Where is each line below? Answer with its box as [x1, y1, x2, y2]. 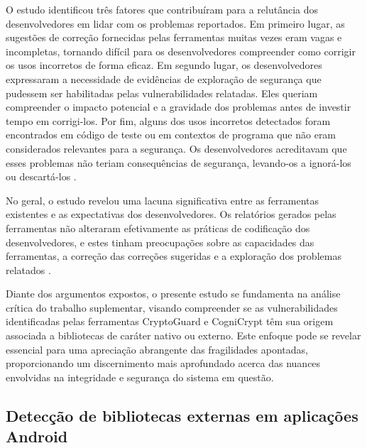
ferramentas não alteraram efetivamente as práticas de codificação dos [6, 220, 310, 235]
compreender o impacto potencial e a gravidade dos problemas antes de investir [6, 99, 351, 114]
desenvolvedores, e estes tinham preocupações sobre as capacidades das [6, 234, 314, 249]
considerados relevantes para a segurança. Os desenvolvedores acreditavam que [6, 141, 347, 155]
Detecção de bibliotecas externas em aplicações [6, 404, 358, 426]
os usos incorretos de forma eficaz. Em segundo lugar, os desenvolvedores [6, 58, 322, 72]
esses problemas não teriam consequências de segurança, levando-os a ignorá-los [6, 155, 351, 170]
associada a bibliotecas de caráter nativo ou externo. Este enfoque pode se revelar [6, 328, 361, 343]
